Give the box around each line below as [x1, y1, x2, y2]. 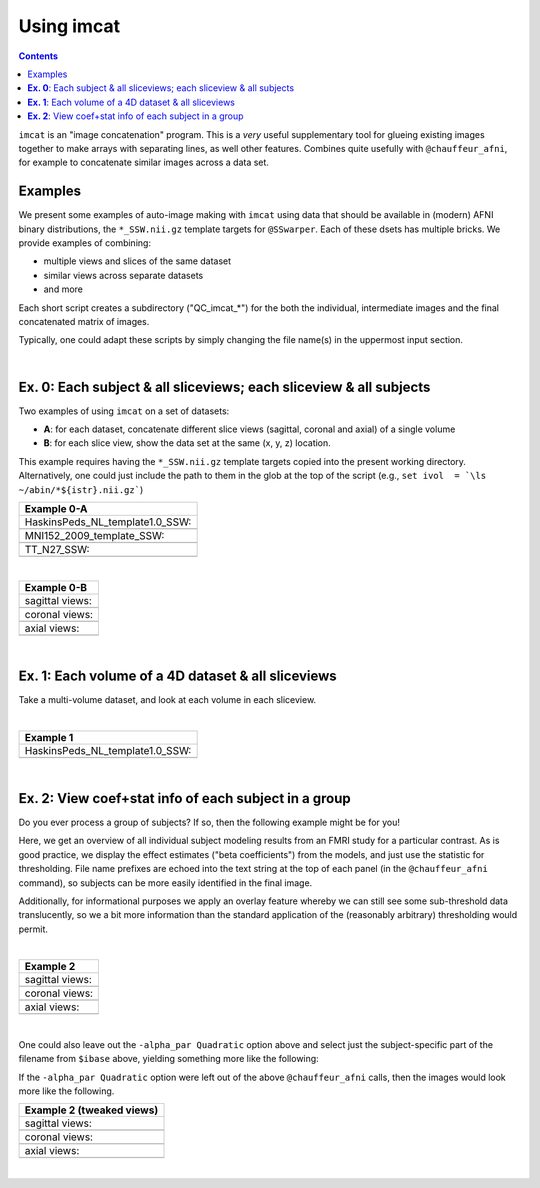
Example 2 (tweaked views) [24, 1103, 159, 1117]
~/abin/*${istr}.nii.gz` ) [18, 483, 144, 495]
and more [43, 283, 84, 295]
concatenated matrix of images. [18, 315, 150, 327]
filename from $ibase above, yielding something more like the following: [18, 1053, 319, 1065]
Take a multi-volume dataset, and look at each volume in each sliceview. [18, 694, 317, 706]
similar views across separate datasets [43, 269, 204, 281]
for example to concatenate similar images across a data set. [18, 156, 270, 169]
